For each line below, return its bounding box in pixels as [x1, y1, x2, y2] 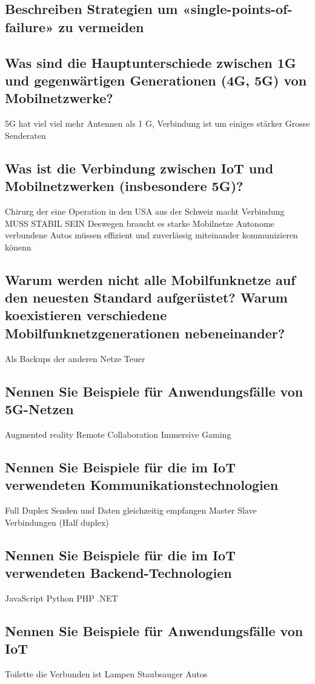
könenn [5, 240, 31, 253]
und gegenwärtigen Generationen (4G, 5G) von [5, 70, 307, 89]
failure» [5, 17, 54, 36]
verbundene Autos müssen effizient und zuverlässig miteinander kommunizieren [5, 229, 298, 241]
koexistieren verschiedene [5, 306, 167, 324]
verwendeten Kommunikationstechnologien [5, 475, 279, 494]
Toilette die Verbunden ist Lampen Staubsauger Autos [5, 668, 208, 680]
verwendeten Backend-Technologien [5, 563, 232, 582]
